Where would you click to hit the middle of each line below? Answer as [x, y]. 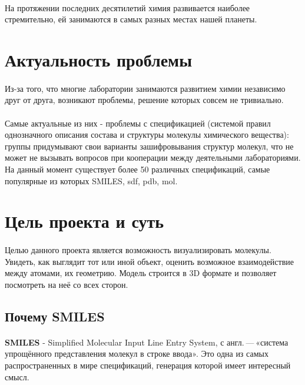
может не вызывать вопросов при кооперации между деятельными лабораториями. [153, 157]
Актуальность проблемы [99, 59]
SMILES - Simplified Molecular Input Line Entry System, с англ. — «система [147, 342]
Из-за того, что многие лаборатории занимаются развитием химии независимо [145, 88]
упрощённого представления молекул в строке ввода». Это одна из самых [137, 354]
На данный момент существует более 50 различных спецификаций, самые [137, 169]
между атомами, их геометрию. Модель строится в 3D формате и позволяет [141, 273]
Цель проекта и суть [84, 221]
